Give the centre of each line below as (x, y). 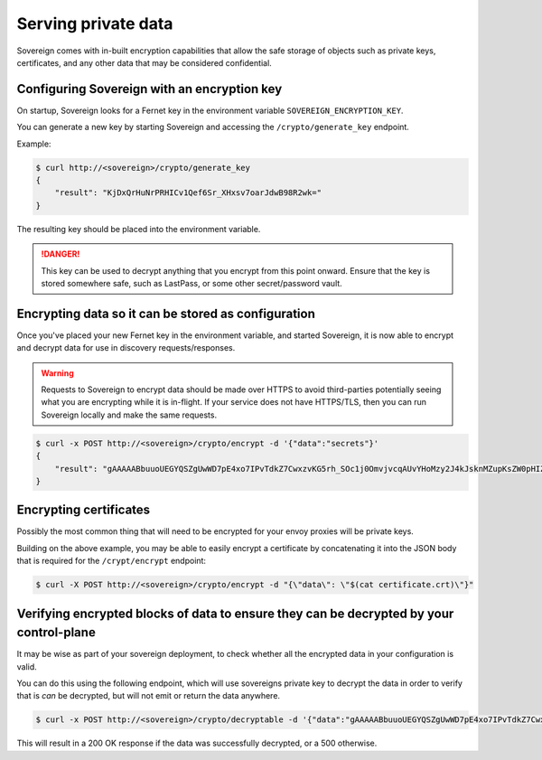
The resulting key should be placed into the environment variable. (139, 229)
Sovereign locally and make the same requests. (129, 415)
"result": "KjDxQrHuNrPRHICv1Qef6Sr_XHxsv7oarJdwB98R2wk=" (188, 193)
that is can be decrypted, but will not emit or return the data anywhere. (148, 696)
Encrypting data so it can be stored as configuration (166, 313)
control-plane (56, 633)
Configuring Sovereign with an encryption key (150, 89)
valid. (27, 666)
